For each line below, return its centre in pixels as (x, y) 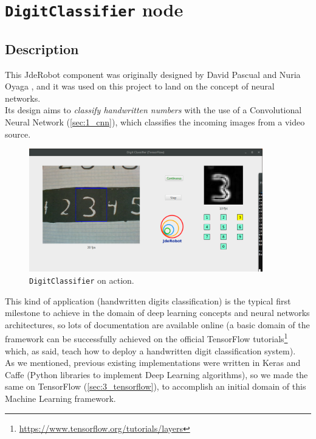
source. (18, 134)
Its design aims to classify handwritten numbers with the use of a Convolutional (153, 110)
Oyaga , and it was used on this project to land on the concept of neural (140, 86)
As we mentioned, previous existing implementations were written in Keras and (153, 363)
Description (42, 48)
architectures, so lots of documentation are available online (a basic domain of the (157, 324)
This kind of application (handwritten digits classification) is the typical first (148, 300)
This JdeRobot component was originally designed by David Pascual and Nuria (153, 74)
